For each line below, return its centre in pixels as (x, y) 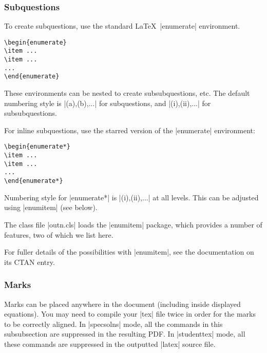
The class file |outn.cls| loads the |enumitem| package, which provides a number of (133, 224)
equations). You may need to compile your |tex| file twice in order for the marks (130, 314)
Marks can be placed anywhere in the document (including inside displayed (122, 304)
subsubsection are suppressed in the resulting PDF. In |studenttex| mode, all (125, 334)
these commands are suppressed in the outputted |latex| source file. (110, 344)
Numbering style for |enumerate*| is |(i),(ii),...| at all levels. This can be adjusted (131, 197)
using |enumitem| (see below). (51, 207)
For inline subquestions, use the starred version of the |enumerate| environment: (130, 130)
